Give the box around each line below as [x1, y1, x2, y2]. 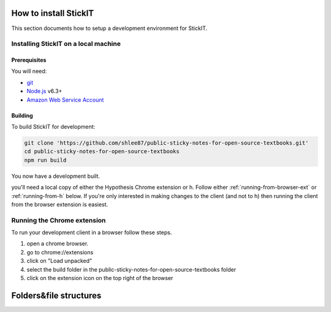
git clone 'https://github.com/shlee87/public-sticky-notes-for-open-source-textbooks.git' [24, 140, 309, 146]
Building [11, 112, 33, 119]
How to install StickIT [11, 8, 94, 18]
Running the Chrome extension [11, 216, 106, 224]
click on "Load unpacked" [26, 257, 93, 265]
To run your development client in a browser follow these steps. [11, 229, 172, 236]
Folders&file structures [11, 290, 102, 300]
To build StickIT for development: [11, 123, 96, 131]
